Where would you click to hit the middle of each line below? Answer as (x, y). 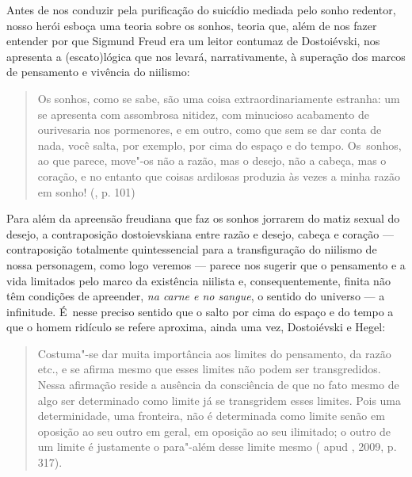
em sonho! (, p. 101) (86, 191)
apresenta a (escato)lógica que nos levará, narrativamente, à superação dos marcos (206, 56)
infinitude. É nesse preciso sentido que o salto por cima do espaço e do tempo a (200, 311)
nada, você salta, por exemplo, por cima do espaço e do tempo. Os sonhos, (219, 145)
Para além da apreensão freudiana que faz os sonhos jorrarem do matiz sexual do (203, 218)
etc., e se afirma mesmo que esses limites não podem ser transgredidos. (209, 369)
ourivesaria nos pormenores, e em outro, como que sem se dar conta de (210, 130)
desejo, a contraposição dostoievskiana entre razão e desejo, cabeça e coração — (200, 233)
